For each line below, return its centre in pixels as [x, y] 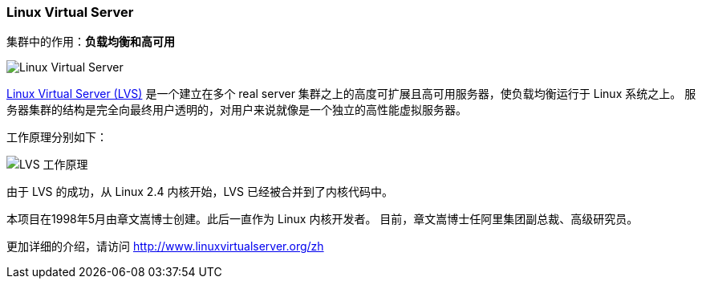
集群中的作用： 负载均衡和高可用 [91, 42]
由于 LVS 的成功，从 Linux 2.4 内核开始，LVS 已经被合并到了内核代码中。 [200, 192]
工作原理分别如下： [57, 137]
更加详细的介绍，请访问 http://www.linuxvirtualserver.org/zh [165, 246]
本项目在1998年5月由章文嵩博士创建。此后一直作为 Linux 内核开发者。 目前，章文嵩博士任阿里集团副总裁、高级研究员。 [323, 219]
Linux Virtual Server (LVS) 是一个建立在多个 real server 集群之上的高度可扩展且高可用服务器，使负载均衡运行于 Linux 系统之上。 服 [351, 94]
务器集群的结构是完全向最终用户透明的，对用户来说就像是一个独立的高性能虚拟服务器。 [237, 110]
